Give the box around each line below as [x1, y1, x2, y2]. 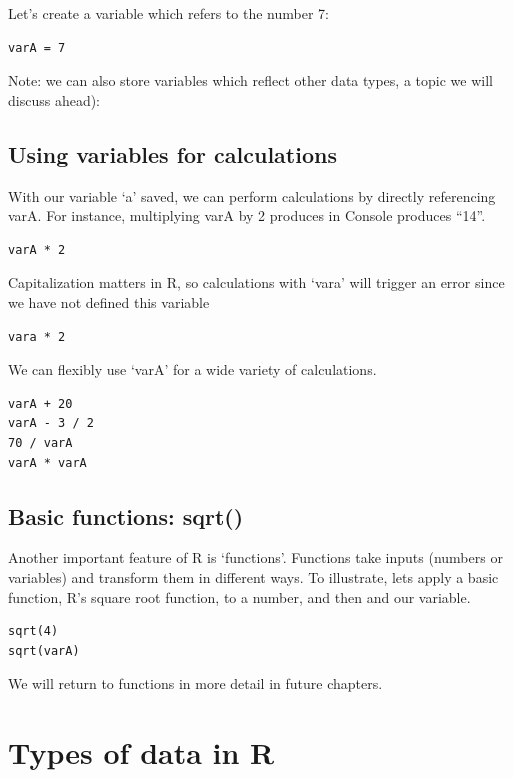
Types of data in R [8, 732, 275, 773]
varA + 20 [8, 396, 73, 411]
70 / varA [8, 435, 73, 450]
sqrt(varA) [8, 643, 80, 658]
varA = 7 [8, 40, 66, 55]
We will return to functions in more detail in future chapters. [8, 673, 383, 694]
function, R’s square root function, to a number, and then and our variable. [8, 586, 471, 607]
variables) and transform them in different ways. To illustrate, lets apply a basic [8, 566, 499, 587]
